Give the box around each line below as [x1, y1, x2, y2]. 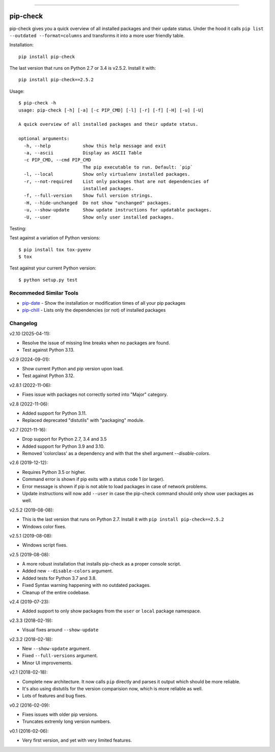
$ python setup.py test [18, 277, 78, 283]
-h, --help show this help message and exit [23, 143, 167, 149]
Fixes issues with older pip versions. [22, 711, 99, 718]
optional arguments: [18, 136, 70, 142]
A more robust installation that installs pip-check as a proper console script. [22, 561, 181, 567]
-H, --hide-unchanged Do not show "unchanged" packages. [23, 200, 172, 206]
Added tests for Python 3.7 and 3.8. [22, 575, 97, 581]
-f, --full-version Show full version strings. [23, 193, 153, 199]
